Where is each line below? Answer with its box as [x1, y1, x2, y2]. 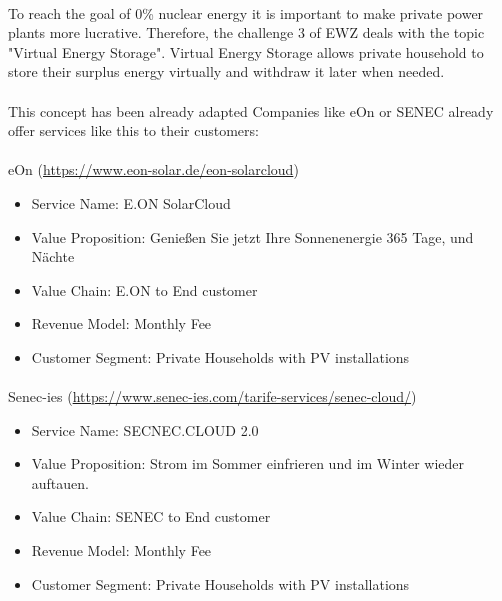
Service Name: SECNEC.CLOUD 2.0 [31, 419, 259, 440]
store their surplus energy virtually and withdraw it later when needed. [8, 61, 445, 82]
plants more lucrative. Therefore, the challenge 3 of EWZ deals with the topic [8, 22, 485, 43]
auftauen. [31, 472, 89, 493]
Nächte [31, 246, 75, 267]
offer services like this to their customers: [8, 120, 259, 141]
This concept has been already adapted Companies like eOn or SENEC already [8, 100, 494, 121]
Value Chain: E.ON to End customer [31, 279, 258, 300]
